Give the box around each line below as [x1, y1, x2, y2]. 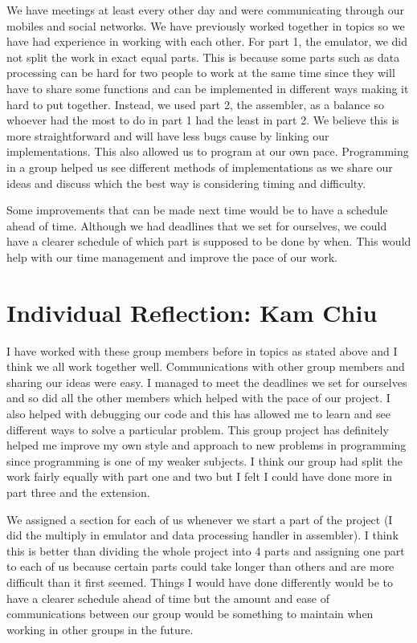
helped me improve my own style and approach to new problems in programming [6, 437, 407, 454]
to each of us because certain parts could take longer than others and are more [6, 558, 395, 575]
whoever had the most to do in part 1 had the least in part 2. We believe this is [6, 112, 399, 128]
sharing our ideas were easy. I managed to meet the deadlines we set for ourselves [6, 373, 407, 390]
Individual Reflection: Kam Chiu [6, 295, 378, 328]
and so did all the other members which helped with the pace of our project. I [6, 389, 390, 406]
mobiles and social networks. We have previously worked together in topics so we [6, 17, 405, 34]
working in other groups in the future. [6, 621, 194, 637]
